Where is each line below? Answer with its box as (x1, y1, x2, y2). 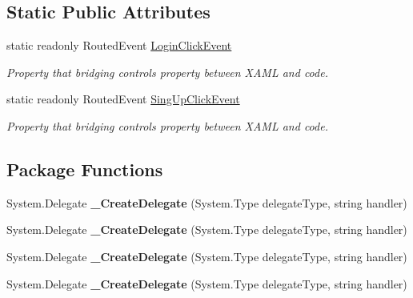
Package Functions (6, 156, 163, 181)
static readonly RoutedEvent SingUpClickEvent (6, 91, 240, 107)
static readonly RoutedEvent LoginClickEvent (6, 37, 232, 54)
